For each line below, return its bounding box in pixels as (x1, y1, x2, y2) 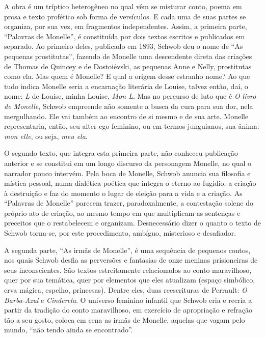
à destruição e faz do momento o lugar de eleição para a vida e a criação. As (4, 187, 243, 198)
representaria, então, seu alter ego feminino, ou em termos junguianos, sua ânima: (4, 121, 259, 131)
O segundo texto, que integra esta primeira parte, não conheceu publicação (4, 148, 238, 158)
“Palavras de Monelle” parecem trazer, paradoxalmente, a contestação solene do (4, 198, 254, 208)
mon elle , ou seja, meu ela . (4, 130, 88, 141)
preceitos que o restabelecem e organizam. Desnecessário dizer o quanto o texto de (4, 217, 261, 228)
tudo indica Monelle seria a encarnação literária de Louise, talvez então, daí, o (4, 80, 248, 91)
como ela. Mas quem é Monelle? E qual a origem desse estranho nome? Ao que (4, 71, 250, 81)
